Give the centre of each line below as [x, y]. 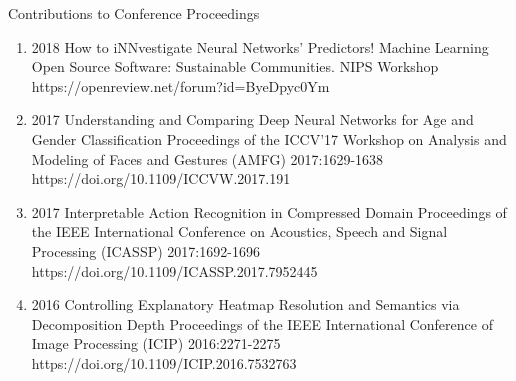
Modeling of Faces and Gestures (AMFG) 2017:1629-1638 [207, 158]
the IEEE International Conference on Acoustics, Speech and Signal [239, 231]
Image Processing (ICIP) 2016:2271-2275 [156, 343]
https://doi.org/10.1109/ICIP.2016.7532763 [164, 362]
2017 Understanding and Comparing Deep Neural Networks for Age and [252, 119]
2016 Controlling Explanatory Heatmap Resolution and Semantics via [245, 304]
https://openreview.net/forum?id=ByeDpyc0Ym [180, 85]
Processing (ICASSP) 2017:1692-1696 [145, 250]
